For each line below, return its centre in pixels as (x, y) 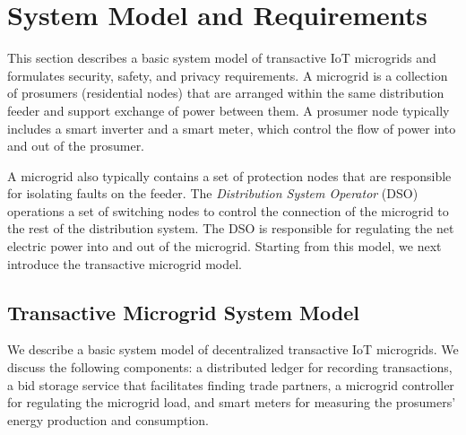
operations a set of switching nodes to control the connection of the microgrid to (228, 210)
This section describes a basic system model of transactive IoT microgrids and (222, 58)
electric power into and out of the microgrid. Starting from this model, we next (224, 246)
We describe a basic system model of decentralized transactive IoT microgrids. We (233, 349)
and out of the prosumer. (76, 146)
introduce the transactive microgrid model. (125, 263)
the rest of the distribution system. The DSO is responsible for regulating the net (231, 228)
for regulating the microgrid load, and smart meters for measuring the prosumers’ (232, 402)
